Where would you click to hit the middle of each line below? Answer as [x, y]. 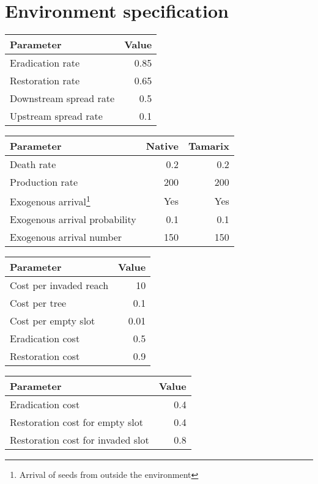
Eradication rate [45, 63]
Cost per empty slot [53, 321]
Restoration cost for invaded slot [79, 440]
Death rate [33, 164]
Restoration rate [45, 81]
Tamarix [209, 146]
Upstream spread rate [56, 116]
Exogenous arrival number [66, 237]
